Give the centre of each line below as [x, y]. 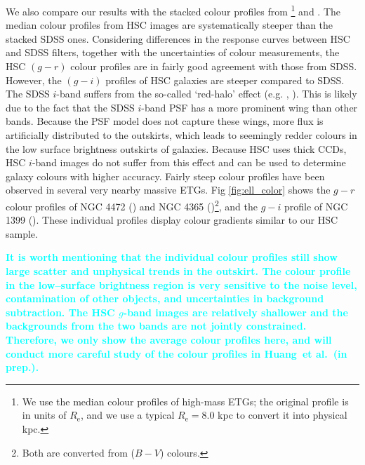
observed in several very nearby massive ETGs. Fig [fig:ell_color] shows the [168, 190]
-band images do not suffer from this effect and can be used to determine [189, 162]
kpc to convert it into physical [283, 415]
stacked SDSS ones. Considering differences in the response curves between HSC [178, 38]
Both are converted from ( [78, 452]
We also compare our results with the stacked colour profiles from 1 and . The [173, 10]
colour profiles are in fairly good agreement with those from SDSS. [214, 66]
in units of [44, 415]
